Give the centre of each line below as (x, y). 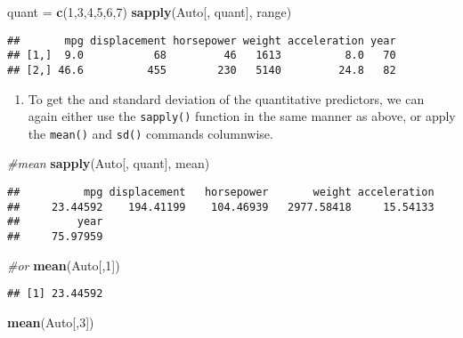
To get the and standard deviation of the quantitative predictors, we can (226, 98)
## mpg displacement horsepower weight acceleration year (202, 40)
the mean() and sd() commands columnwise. (150, 133)
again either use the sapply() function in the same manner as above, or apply (242, 116)
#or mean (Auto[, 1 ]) (64, 265)
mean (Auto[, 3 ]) (51, 322)
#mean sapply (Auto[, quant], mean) (109, 163)
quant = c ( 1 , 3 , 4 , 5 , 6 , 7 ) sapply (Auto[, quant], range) (150, 12)
